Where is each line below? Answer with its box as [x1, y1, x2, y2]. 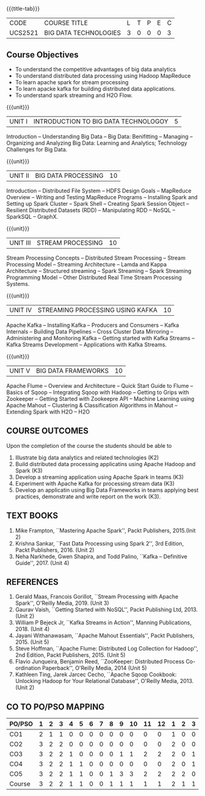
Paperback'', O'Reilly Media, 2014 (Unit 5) [41, 665, 148, 672]
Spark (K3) [15, 467, 43, 474]
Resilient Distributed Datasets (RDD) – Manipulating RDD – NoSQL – [6, 206, 176, 214]
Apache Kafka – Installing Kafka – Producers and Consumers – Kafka [6, 321, 179, 329]
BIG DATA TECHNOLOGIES [44, 29, 121, 37]
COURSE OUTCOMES [6, 426, 89, 436]
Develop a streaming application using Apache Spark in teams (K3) [15, 473, 184, 481]
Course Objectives [6, 49, 79, 60]
